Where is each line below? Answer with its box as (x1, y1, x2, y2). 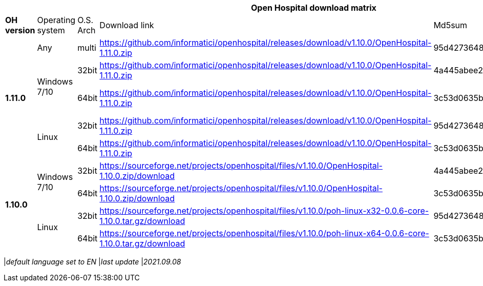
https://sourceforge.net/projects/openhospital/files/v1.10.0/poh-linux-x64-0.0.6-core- (99, 228, 429, 238)
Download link (99, 20, 154, 30)
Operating (37, 15, 76, 25)
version (5, 25, 35, 35)
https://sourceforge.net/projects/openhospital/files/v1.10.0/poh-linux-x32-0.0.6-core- (99, 206, 429, 216)
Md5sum (433, 20, 468, 30)
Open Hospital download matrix (251, 3, 376, 13)
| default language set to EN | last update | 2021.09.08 (4, 257, 181, 266)
